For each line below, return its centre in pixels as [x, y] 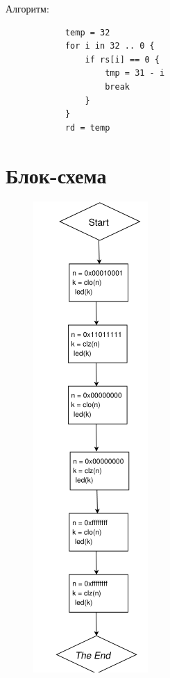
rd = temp [87, 127]
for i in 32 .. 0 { [110, 46]
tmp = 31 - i [135, 73]
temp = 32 [87, 32]
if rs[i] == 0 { [122, 59]
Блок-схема [56, 175]
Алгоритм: [27, 8]
